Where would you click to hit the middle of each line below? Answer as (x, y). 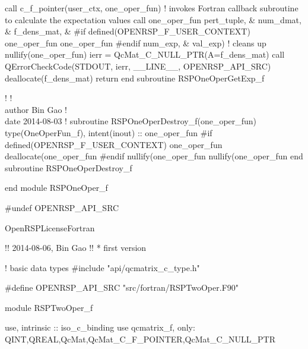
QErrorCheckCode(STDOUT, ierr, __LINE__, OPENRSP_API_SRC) (138, 66)
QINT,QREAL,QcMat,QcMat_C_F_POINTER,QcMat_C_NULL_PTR (140, 339)
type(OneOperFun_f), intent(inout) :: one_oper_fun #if (109, 132)
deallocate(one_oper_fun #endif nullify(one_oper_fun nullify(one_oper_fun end (154, 156)
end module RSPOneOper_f (56, 188)
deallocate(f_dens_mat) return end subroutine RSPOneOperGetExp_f (135, 78)
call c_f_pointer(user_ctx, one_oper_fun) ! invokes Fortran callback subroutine (152, 8)
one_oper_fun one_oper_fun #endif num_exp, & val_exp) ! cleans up (136, 43)
